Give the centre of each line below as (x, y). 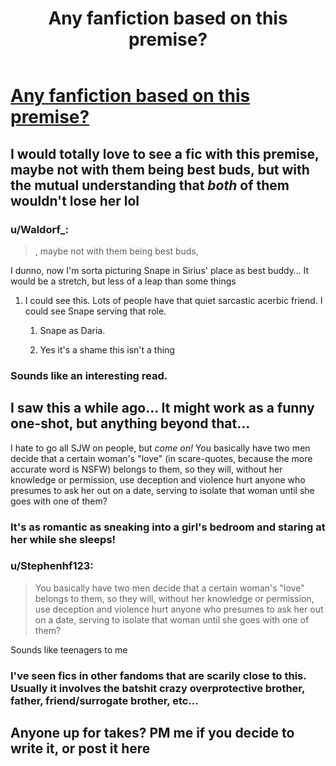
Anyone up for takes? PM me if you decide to (152, 733)
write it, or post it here (80, 748)
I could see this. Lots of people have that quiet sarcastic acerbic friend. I (173, 300)
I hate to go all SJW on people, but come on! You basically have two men (160, 448)
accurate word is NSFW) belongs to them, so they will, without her (146, 469)
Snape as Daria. (72, 330)
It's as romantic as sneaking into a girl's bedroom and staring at (168, 527)
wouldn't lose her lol (75, 200)
